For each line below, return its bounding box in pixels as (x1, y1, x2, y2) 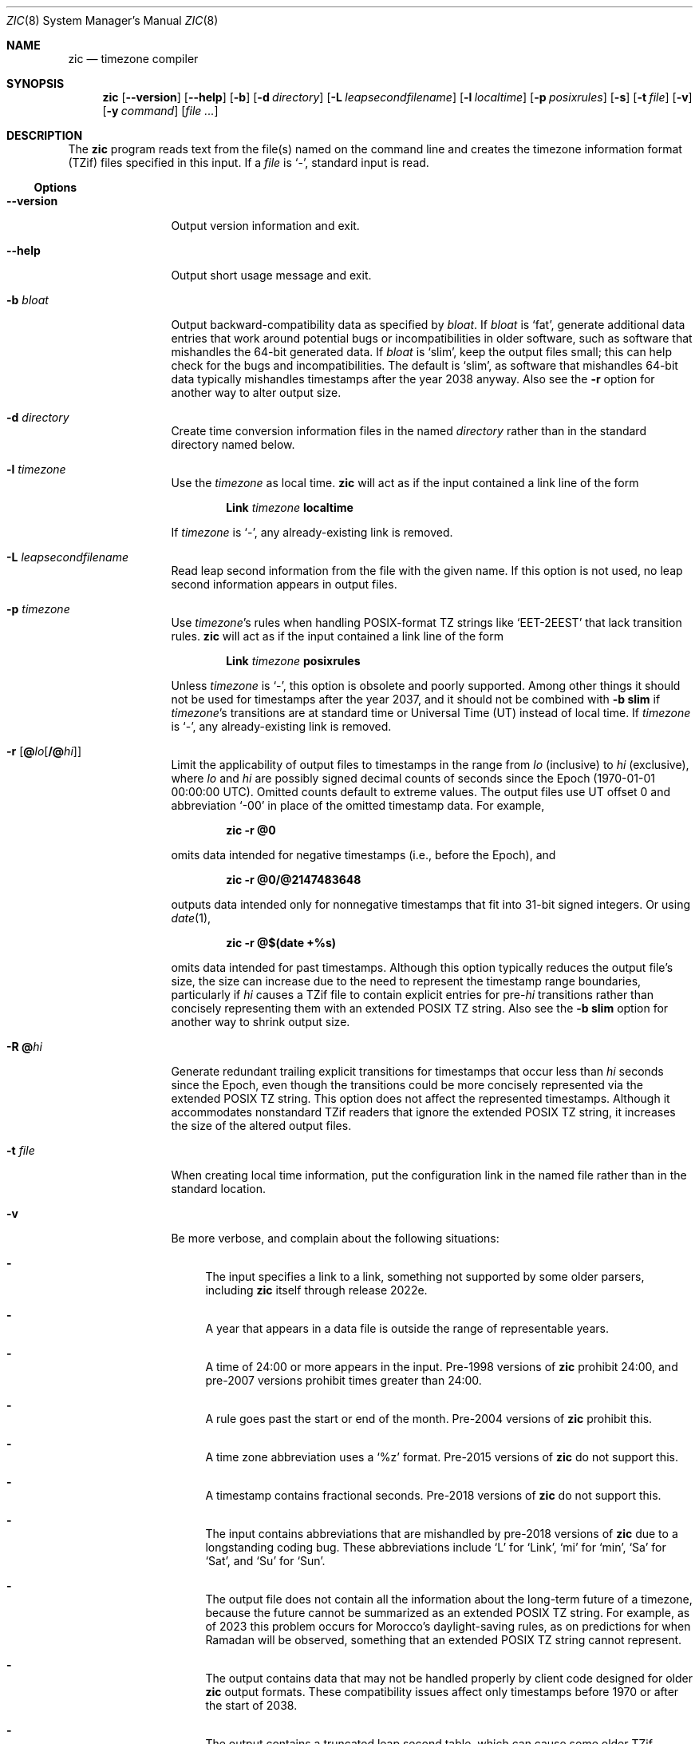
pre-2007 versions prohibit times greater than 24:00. (205, 1373, 482, 1387)
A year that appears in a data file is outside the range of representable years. (205, 1322, 609, 1335)
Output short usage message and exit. (171, 268, 372, 282)
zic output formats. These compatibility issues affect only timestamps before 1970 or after (205, 1685, 679, 1698)
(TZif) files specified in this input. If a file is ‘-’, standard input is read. (68, 156, 429, 169)
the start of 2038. (205, 1698, 298, 1712)
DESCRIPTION (6, 129, 83, 142)
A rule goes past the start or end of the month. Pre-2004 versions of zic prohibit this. (205, 1412, 653, 1425)
